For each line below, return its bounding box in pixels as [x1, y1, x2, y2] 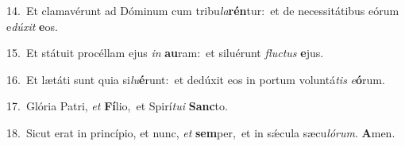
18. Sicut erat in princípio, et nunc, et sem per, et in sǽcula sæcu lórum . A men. [6, 124, 395, 140]
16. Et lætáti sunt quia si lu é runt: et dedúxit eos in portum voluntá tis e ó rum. [6, 71, 385, 87]
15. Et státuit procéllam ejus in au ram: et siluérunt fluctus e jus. [6, 44, 324, 61]
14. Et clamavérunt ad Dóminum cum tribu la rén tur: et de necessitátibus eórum [6, 2, 399, 18]
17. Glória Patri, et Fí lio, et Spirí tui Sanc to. [6, 98, 228, 114]
